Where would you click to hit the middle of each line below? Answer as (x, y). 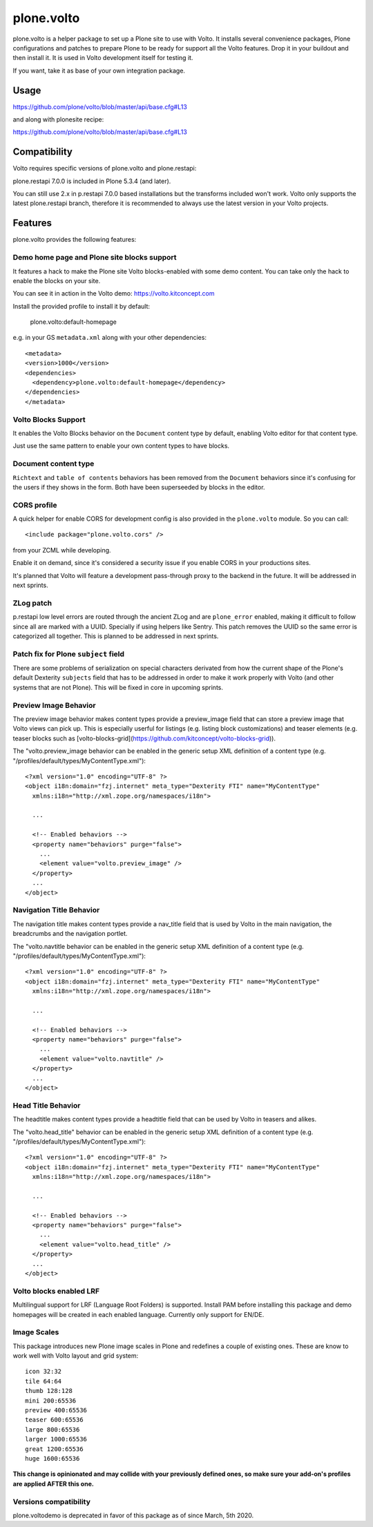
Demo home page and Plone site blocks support (95, 258)
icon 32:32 (44, 1372)
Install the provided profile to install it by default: (82, 306)
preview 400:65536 (56, 1410)
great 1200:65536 (54, 1449)
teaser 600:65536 (54, 1420)
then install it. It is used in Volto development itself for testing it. (103, 58)
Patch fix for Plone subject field (68, 654)
